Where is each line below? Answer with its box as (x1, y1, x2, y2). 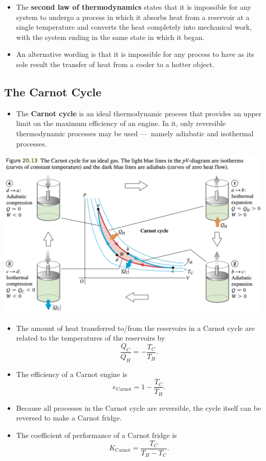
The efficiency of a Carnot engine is (16, 368, 127, 379)
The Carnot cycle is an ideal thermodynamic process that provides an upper (16, 108, 262, 118)
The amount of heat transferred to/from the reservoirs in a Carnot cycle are (16, 322, 255, 333)
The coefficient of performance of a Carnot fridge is (16, 429, 177, 440)
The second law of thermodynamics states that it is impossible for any (16, 2, 251, 12)
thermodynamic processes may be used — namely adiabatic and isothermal (16, 128, 254, 138)
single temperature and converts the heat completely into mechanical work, (16, 22, 252, 32)
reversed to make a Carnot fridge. (16, 412, 122, 423)
